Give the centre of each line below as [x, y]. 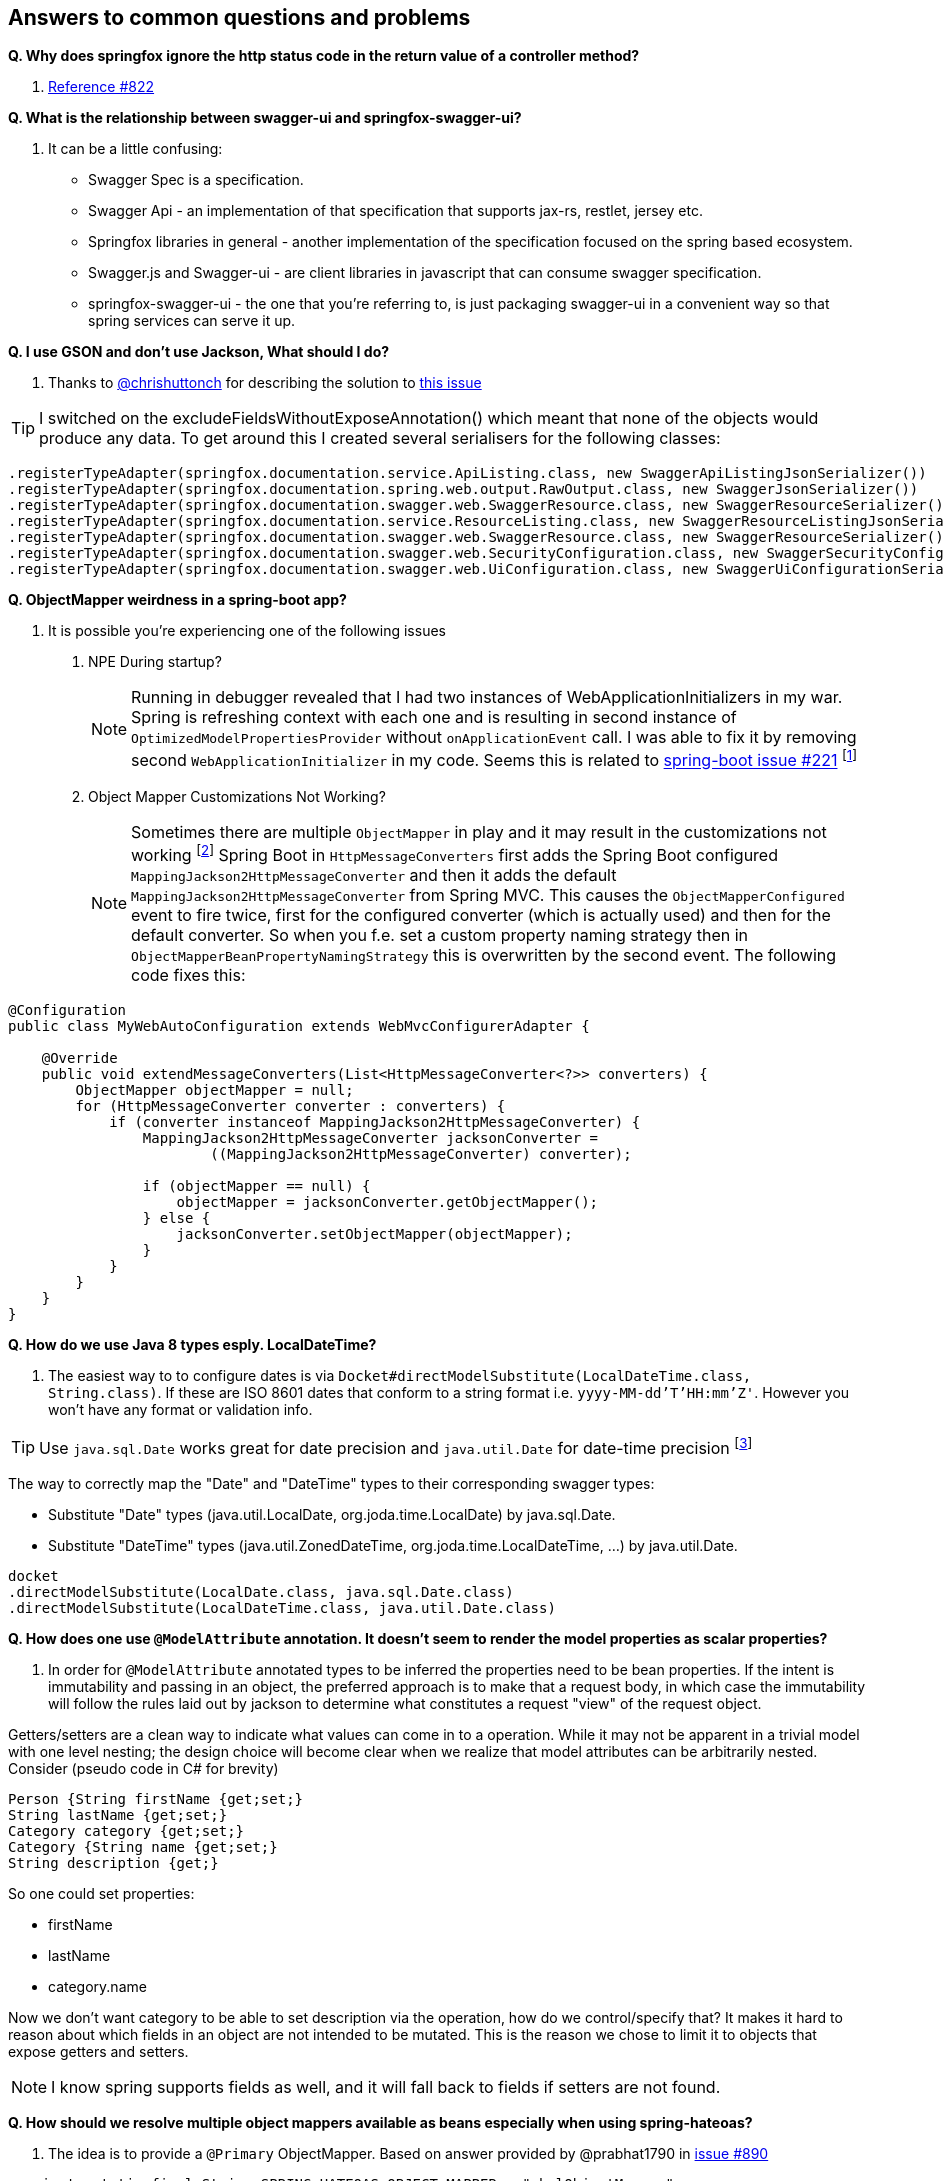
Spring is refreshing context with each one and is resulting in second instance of [434, 717]
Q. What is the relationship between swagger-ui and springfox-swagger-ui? [265, 118]
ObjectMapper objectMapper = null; [214, 1090]
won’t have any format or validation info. [180, 1410]
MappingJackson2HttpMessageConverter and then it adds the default [374, 875]
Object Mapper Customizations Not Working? [237, 796]
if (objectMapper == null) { [256, 1186]
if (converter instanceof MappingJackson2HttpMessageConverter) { [375, 1122]
